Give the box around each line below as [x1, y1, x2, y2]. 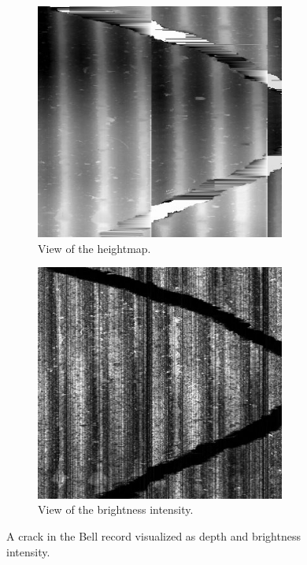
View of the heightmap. [38, 240, 151, 256]
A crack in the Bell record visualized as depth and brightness [6, 527, 301, 544]
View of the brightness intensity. [38, 501, 194, 518]
